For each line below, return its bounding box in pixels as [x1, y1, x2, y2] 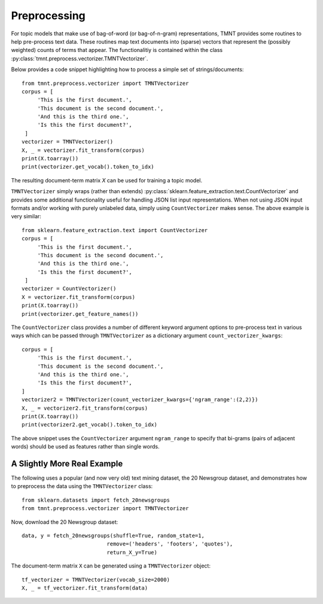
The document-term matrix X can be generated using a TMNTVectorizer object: [11, 562, 211, 569]
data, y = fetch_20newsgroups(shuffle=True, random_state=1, [22, 532, 205, 539]
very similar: [11, 213, 42, 220]
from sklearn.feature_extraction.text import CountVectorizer [22, 227, 208, 233]
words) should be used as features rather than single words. [11, 443, 160, 450]
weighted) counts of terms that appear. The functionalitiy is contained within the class [11, 47, 223, 54]
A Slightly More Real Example [11, 458, 123, 469]
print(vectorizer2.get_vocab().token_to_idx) [22, 422, 158, 428]
